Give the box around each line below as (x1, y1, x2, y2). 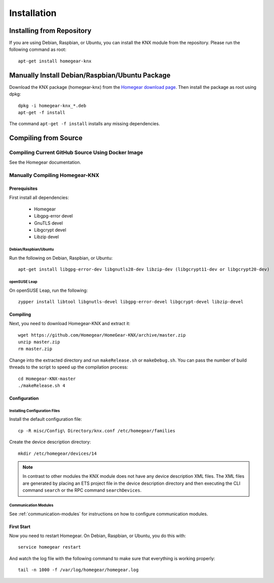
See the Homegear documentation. (9, 160, 82, 166)
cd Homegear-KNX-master (18, 376, 76, 382)
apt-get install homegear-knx (18, 58, 92, 64)
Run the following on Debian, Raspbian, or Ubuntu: (9, 255, 113, 261)
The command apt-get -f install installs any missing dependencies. (9, 121, 160, 127)
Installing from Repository (9, 26, 92, 35)
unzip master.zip (18, 339, 60, 345)
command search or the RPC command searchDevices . (22, 487, 142, 493)
